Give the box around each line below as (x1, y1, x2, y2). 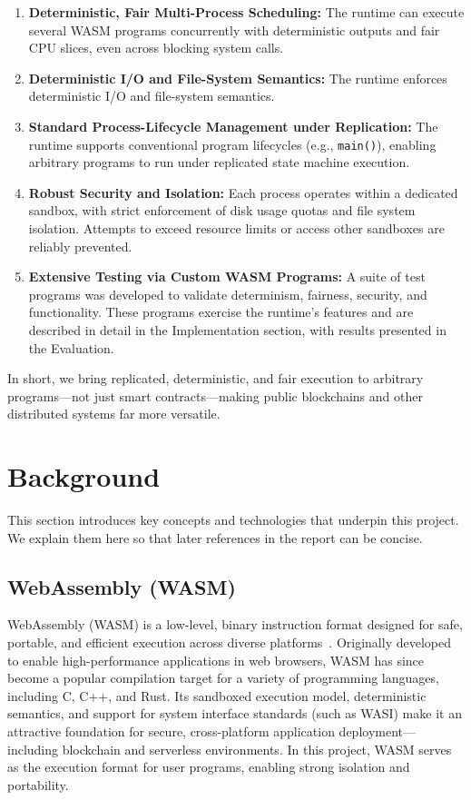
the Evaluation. (28, 338, 114, 357)
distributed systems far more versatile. (7, 404, 221, 423)
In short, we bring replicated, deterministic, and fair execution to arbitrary (7, 369, 424, 388)
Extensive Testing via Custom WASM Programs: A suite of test (28, 267, 426, 286)
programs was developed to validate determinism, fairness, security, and (28, 284, 427, 303)
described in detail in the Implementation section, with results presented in (28, 320, 446, 339)
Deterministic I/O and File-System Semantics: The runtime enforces (28, 68, 447, 87)
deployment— (339, 722, 417, 741)
